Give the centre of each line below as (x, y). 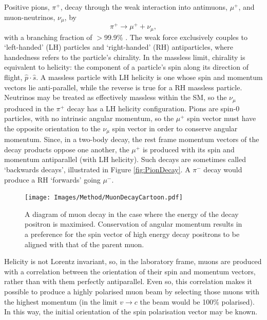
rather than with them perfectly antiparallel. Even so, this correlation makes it (128, 281)
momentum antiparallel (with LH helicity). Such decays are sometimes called (125, 159)
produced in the (29, 108)
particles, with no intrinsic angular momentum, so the (89, 118)
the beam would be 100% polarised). (197, 301)
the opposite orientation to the (52, 128)
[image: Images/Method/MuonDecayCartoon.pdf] (104, 198)
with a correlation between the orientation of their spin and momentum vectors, (130, 271)
